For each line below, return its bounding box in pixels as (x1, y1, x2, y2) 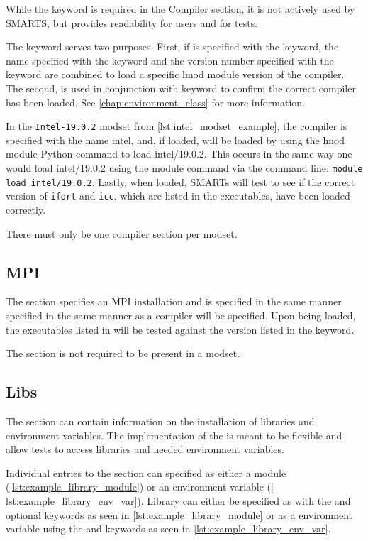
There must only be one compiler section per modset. (6, 226, 238, 241)
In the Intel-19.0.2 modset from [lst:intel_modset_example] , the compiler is (6, 119, 347, 133)
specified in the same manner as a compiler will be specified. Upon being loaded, (6, 307, 356, 322)
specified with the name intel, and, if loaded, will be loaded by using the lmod (6, 132, 345, 147)
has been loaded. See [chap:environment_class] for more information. (6, 94, 305, 109)
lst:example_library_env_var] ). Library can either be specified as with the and (6, 493, 351, 508)
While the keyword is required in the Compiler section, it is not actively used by (6, 1, 355, 16)
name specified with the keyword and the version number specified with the (6, 53, 334, 67)
